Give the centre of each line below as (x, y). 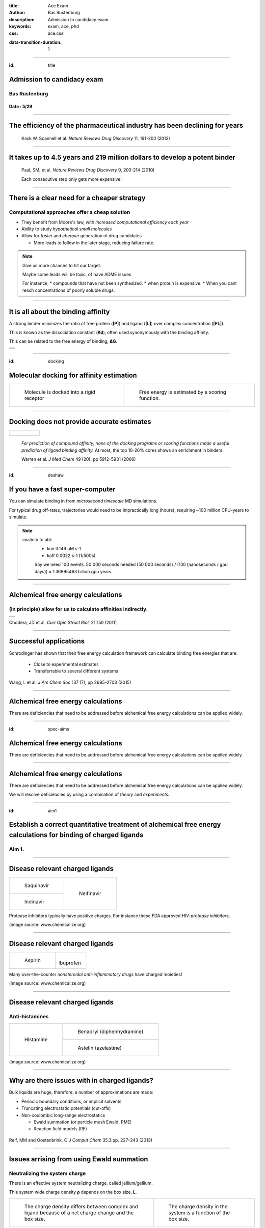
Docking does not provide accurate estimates (80, 422)
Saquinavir (37, 885)
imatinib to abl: (37, 539)
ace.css (56, 33)
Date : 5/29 (21, 107)
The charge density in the (198, 1206)
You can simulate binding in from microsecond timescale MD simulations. (83, 501)
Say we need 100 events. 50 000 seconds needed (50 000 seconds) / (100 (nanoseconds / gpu (131, 564)
